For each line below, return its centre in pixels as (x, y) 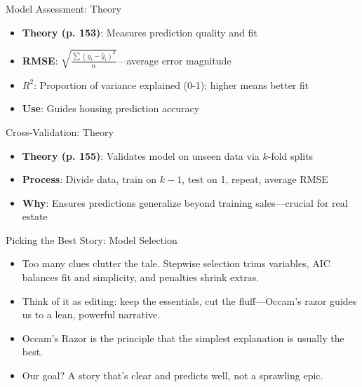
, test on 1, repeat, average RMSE (255, 179)
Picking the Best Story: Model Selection (92, 239)
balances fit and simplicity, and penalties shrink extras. (141, 277)
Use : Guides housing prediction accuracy (111, 108)
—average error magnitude (174, 60)
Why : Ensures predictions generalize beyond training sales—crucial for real (185, 202)
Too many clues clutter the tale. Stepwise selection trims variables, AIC (176, 263)
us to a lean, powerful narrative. (91, 314)
